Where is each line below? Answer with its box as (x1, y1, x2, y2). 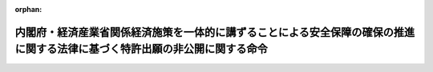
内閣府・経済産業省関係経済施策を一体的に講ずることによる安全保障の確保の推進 (14, 25, 415, 39)
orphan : (14, 5, 42, 14)
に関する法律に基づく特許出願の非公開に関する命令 (14, 42, 268, 56)
